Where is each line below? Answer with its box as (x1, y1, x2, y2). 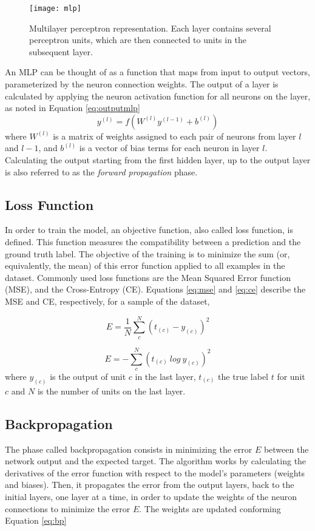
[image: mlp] (29, 4, 81, 13)
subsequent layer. (29, 45, 93, 58)
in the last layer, (135, 370, 196, 382)
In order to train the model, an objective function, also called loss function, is (5, 223, 293, 236)
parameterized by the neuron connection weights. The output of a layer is (5, 78, 279, 90)
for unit (277, 370, 305, 382)
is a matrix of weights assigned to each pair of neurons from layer (53, 129, 296, 142)
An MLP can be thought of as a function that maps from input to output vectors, (5, 66, 310, 78)
